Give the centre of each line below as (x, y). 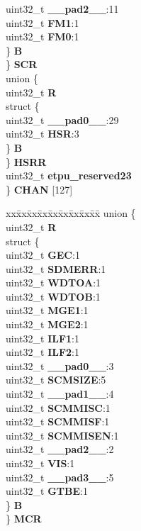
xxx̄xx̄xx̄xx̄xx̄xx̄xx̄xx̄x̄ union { (71, 213)
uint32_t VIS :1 (40, 463)
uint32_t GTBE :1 (47, 491)
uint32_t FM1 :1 (43, 22)
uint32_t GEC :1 (43, 255)
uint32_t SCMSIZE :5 (56, 380)
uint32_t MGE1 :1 (47, 310)
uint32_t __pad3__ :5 (60, 477)
